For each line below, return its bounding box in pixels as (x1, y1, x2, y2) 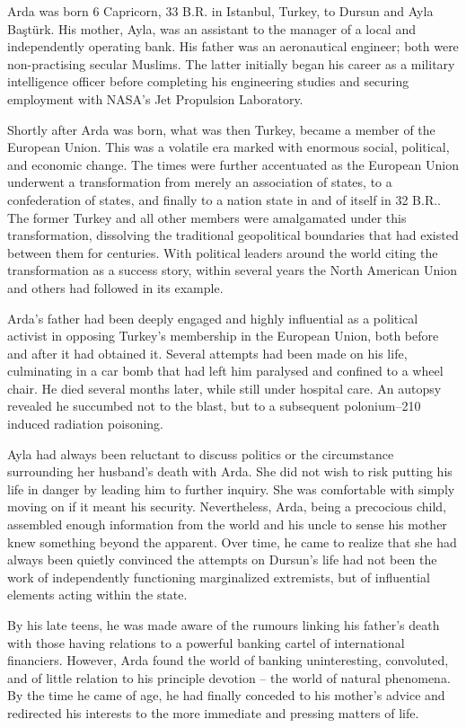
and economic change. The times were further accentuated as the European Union (7, 155, 459, 173)
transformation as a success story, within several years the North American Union (7, 261, 457, 280)
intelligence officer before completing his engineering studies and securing (7, 72, 409, 91)
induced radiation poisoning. (7, 414, 164, 433)
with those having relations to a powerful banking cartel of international (7, 633, 405, 652)
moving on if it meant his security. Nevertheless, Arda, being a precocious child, (7, 497, 446, 516)
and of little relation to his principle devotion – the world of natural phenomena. (7, 668, 451, 687)
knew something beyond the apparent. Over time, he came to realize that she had (7, 532, 457, 551)
